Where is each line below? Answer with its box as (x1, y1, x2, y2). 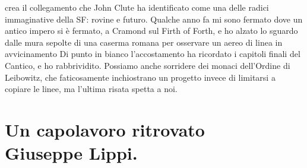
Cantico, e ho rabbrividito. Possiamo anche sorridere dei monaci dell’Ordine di (5, 59, 290, 71)
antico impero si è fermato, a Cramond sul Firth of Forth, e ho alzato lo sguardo (5, 24, 298, 37)
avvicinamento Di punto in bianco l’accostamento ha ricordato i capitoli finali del (5, 47, 300, 60)
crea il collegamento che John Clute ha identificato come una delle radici (5, 1, 269, 13)
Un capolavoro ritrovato (5, 117, 205, 141)
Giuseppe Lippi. (5, 141, 138, 165)
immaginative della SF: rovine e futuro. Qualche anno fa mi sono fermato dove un (5, 12, 303, 25)
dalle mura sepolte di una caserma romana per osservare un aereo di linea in (5, 36, 283, 48)
